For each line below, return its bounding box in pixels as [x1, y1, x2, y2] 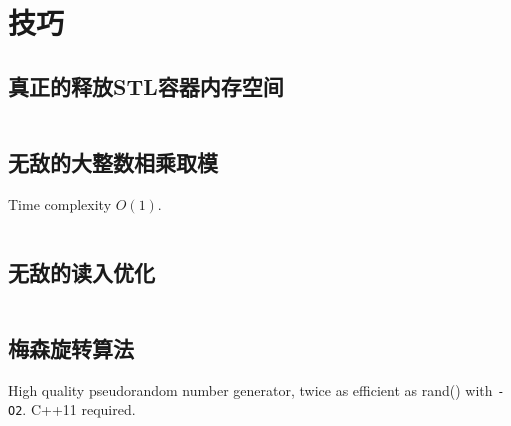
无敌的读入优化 [8, 256, 155, 287]
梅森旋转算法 [8, 332, 134, 363]
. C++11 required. [22, 399, 136, 420]
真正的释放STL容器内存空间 [8, 70, 284, 101]
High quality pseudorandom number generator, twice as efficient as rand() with [8, 379, 493, 400]
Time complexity [8, 193, 112, 214]
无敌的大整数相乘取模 [8, 146, 218, 177]
